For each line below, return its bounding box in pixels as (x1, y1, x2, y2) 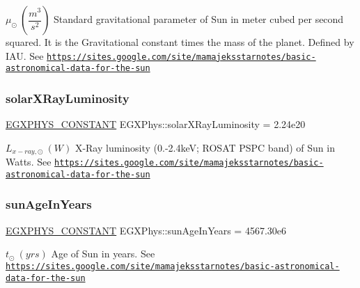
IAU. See (6, 48, 44, 63)
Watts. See (6, 154, 52, 169)
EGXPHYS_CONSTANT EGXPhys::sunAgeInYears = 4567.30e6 (6, 223, 287, 237)
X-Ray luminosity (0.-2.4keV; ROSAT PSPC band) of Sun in (75, 140, 335, 154)
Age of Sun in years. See (51, 246, 155, 261)
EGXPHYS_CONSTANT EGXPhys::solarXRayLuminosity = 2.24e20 (6, 117, 306, 131)
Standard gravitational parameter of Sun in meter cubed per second (54, 12, 344, 26)
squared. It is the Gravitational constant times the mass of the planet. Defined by (6, 35, 354, 49)
